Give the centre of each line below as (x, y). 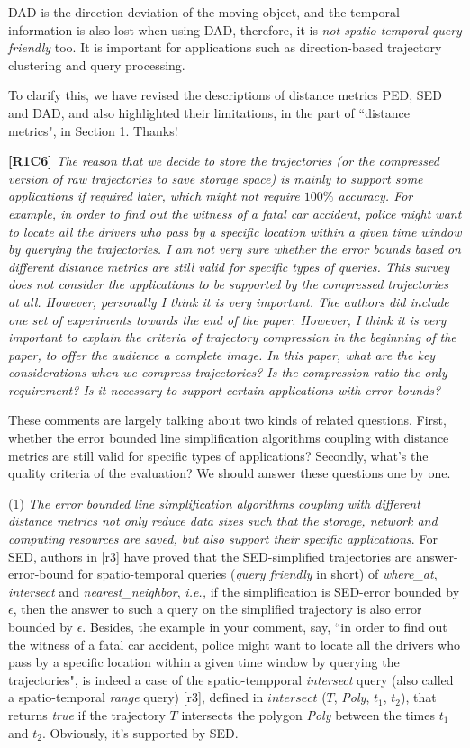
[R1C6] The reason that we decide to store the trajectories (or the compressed (224, 161)
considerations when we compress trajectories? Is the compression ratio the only (228, 372)
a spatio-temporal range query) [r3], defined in (136, 697)
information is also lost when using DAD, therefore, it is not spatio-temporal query (235, 29)
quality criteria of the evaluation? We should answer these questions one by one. (230, 473)
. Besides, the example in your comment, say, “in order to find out (265, 626)
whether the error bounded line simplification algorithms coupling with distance (229, 438)
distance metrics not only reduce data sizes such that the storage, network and (223, 521)
